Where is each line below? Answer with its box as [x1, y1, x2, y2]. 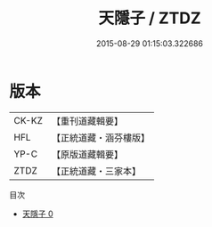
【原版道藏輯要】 [51, 148, 123, 160]
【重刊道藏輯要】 [51, 115, 123, 127]
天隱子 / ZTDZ [97, 8, 202, 28]
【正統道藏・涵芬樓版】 [51, 131, 150, 143]
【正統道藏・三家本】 [51, 165, 141, 177]
